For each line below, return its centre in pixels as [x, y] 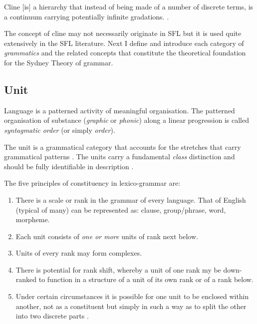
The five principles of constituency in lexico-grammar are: [92, 183]
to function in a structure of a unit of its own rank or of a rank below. [146, 279]
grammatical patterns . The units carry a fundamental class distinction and [120, 157]
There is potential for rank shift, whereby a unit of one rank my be [118, 269]
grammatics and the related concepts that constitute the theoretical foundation [125, 53]
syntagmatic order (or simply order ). [60, 130]
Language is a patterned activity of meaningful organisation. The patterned [120, 110]
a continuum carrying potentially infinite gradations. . [87, 16]
